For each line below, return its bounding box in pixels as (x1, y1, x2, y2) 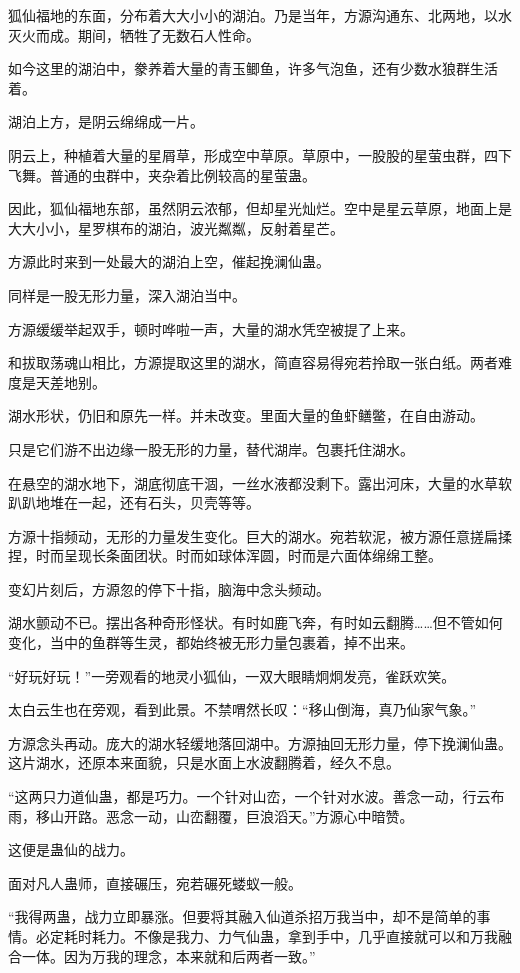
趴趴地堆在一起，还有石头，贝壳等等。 (8, 492, 260, 513)
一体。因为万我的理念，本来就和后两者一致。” (21, 945, 316, 966)
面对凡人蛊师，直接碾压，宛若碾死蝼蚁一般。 (8, 872, 302, 893)
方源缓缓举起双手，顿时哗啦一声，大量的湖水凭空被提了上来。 (8, 318, 414, 339)
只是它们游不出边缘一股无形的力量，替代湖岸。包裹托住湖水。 (8, 438, 414, 459)
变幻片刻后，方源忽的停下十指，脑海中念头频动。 (8, 578, 330, 599)
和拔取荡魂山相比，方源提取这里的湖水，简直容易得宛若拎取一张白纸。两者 (8, 352, 498, 373)
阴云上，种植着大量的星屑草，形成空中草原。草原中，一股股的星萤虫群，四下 (8, 144, 512, 165)
